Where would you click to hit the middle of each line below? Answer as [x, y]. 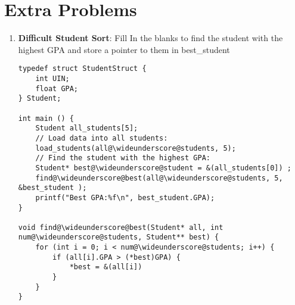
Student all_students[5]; [87, 128]
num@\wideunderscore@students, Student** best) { [119, 237]
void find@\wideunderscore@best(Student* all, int [121, 227]
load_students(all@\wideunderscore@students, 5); [136, 148]
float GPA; [57, 88]
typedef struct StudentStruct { [82, 69]
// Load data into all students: [102, 138]
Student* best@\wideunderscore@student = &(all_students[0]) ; [163, 168]
